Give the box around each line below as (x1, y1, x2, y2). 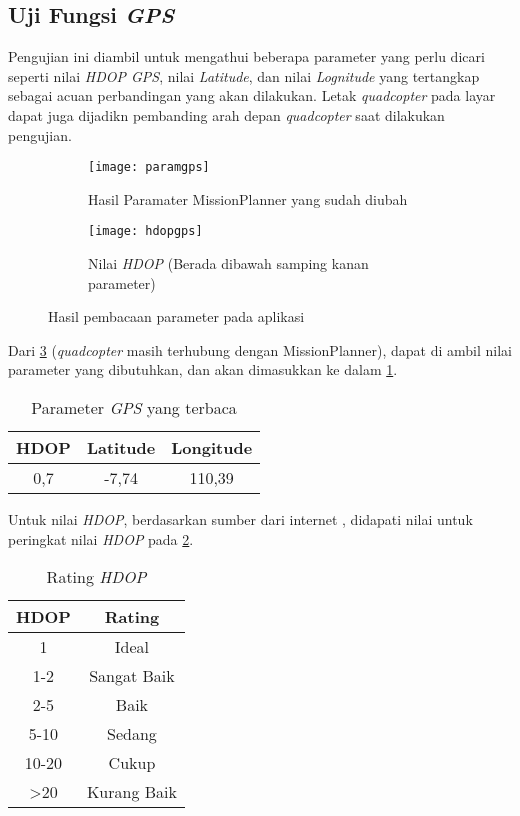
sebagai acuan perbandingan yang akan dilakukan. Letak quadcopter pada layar (8, 85, 496, 106)
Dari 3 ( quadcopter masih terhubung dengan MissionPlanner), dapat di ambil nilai (8, 339, 513, 360)
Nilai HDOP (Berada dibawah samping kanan (88, 253, 369, 274)
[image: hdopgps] (88, 224, 203, 239)
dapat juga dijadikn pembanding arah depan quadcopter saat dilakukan (8, 104, 445, 125)
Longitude (171, 436, 253, 460)
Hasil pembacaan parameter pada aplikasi (48, 306, 305, 327)
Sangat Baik (89, 664, 175, 688)
